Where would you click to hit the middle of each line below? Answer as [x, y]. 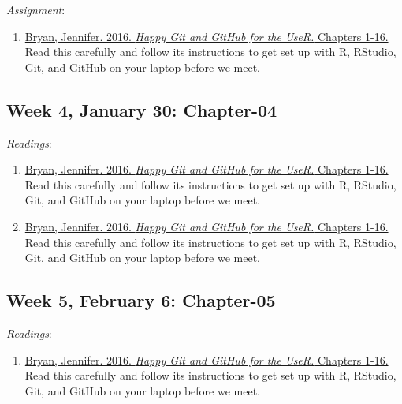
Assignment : [36, 9]
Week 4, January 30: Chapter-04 [142, 109]
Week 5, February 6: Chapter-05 [141, 300]
